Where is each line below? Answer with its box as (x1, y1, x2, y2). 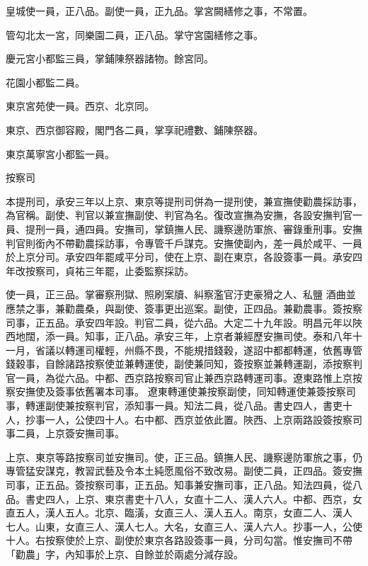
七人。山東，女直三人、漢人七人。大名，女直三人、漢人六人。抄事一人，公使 (6, 519, 362, 533)
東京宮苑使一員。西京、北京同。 (6, 98, 154, 113)
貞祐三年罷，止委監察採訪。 (64, 263, 194, 278)
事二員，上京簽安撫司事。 (6, 426, 125, 441)
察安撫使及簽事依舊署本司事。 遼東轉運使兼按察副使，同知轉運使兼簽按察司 (6, 384, 356, 399)
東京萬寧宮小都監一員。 (6, 146, 115, 161)
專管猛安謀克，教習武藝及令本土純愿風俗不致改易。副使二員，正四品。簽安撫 (6, 463, 362, 478)
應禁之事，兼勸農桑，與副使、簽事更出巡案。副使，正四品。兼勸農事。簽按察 (6, 300, 362, 315)
